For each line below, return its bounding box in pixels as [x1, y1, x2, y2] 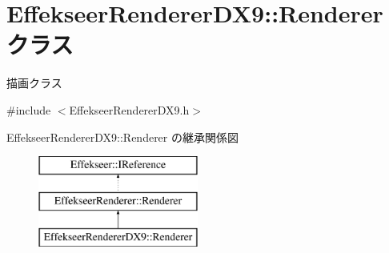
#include [6, 101, 51, 118]
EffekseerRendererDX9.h [69, 101, 190, 118]
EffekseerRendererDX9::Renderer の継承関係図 [6, 128, 239, 145]
